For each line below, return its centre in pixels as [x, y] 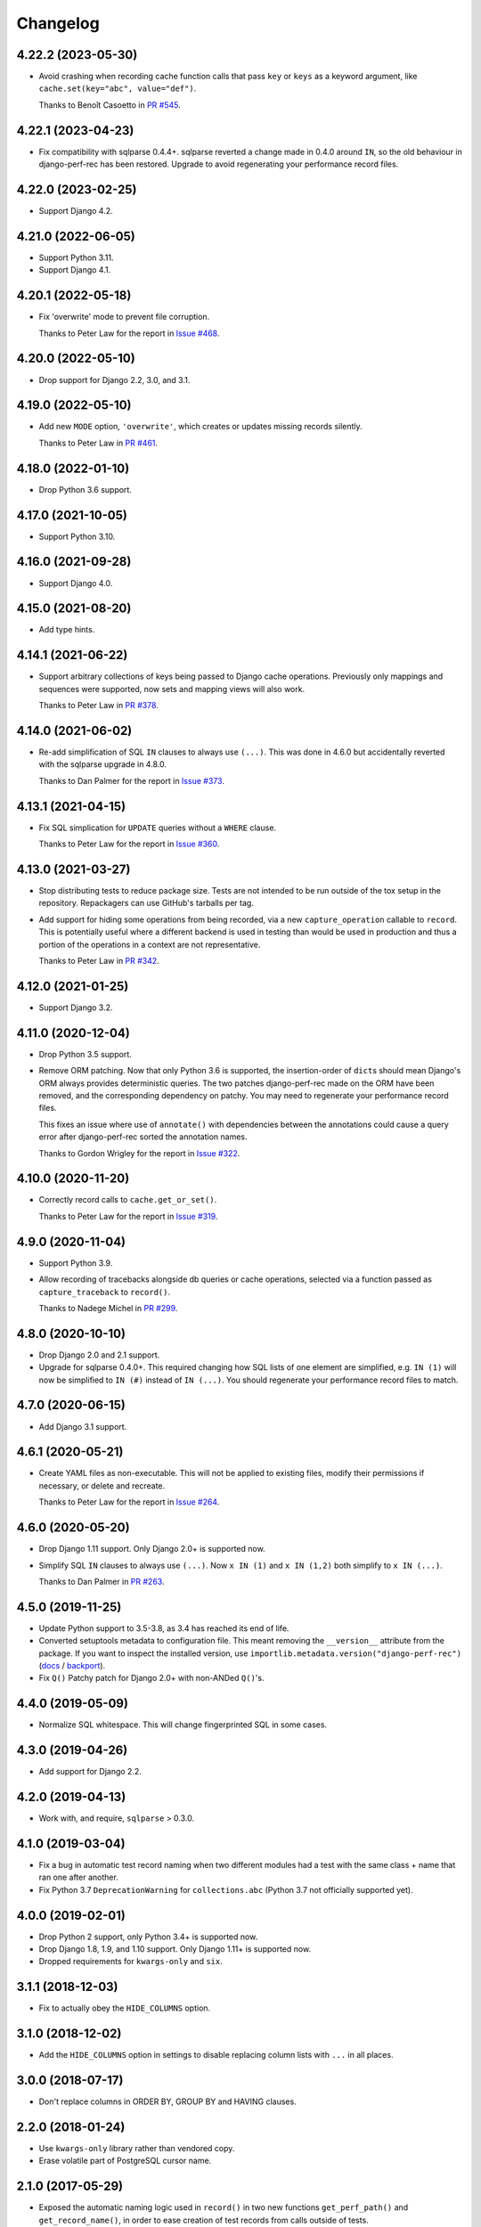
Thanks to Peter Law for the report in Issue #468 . [129, 333]
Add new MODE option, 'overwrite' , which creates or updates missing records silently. [200, 427]
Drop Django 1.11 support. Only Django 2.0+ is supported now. [152, 1549]
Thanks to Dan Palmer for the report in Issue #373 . [131, 780]
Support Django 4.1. [75, 270]
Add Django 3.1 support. [83, 1426]
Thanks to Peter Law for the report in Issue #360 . [129, 844]
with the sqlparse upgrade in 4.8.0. [102, 764]
